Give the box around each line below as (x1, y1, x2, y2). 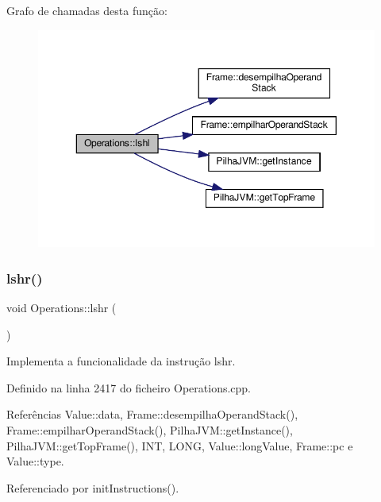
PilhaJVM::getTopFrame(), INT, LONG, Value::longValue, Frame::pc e (6, 437, 353, 454)
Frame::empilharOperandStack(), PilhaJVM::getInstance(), (6, 421, 293, 438)
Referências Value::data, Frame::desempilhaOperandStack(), (6, 406, 298, 423)
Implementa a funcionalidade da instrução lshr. (6, 353, 236, 369)
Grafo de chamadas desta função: (6, 2, 167, 18)
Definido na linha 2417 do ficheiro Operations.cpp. (6, 379, 252, 396)
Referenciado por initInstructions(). (6, 479, 179, 496)
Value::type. (6, 453, 64, 469)
